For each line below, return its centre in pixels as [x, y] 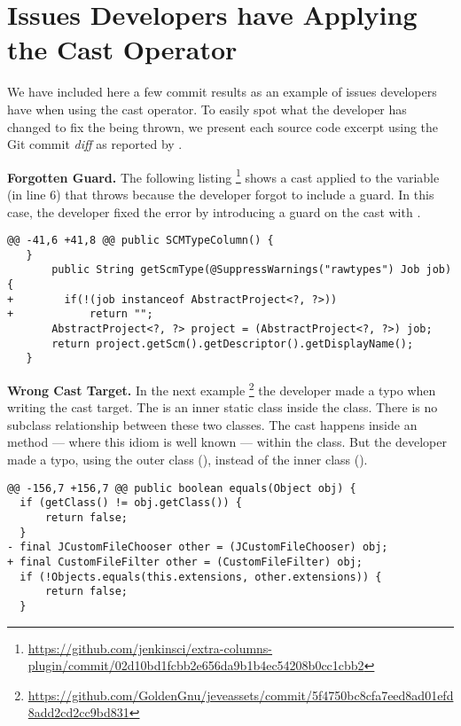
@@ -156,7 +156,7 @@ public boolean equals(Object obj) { [182, 488]
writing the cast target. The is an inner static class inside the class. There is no [223, 407]
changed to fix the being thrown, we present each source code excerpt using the [223, 126]
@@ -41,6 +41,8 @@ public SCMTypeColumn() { [141, 241]
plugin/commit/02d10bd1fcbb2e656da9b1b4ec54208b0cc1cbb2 [196, 665]
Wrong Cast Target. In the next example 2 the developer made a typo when [222, 389]
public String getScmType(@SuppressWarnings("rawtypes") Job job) [252, 270]
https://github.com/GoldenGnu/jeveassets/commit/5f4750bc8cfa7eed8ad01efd [241, 695]
